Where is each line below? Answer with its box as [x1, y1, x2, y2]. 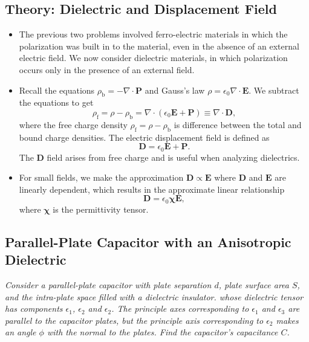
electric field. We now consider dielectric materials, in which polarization [19, 51, 288, 64]
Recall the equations [19, 83, 95, 96]
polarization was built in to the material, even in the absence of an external [19, 39, 299, 52]
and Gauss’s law [145, 83, 205, 96]
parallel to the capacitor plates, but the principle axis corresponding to [5, 314, 264, 326]
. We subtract [249, 83, 299, 96]
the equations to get [19, 96, 94, 109]
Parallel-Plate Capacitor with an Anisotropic [5, 232, 291, 251]
